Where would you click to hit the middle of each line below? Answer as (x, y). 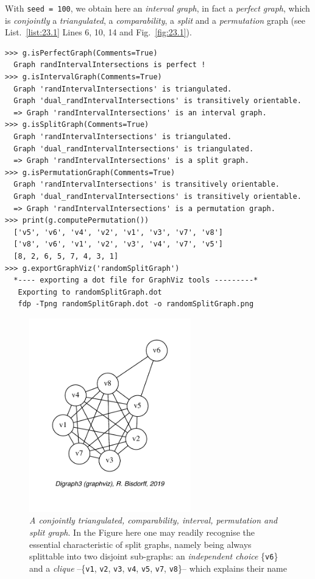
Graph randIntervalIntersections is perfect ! (110, 65)
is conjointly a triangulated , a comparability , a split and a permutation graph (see (155, 20)
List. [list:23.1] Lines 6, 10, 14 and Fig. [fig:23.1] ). (98, 32)
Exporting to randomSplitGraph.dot (90, 292)
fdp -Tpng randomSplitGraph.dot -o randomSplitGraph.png (136, 304)
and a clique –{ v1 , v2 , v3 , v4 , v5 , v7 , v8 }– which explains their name (158, 568)
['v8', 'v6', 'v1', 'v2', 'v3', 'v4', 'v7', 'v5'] (118, 244)
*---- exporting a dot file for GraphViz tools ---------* (136, 280)
